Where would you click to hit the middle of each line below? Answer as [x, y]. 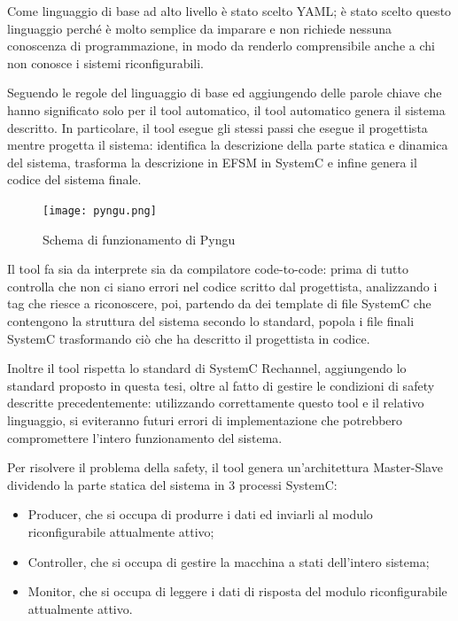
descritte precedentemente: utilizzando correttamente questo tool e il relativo [216, 403]
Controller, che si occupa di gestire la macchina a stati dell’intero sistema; [229, 561]
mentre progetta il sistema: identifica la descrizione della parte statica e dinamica [228, 145]
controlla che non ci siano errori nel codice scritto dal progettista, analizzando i [222, 286]
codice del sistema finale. [74, 179]
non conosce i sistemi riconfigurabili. [105, 62]
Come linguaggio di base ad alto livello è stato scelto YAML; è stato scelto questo [229, 11]
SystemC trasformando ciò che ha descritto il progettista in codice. [189, 338]
